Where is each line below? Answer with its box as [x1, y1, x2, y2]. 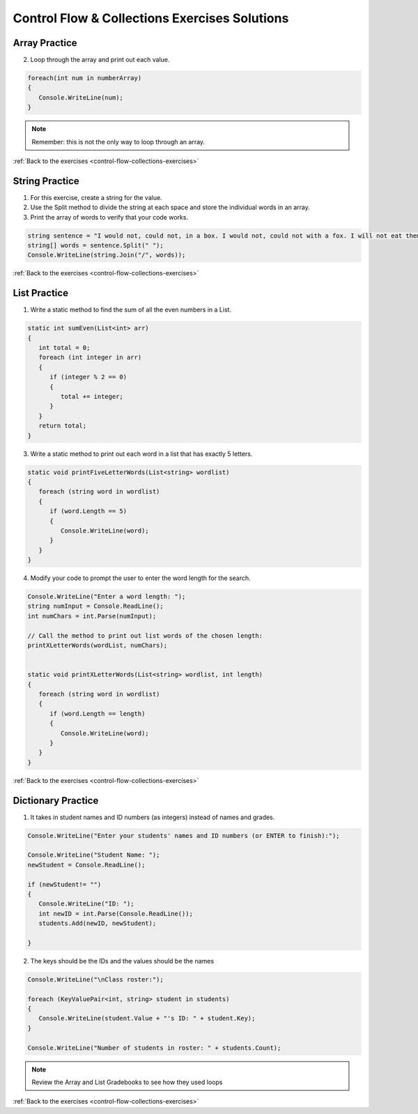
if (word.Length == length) [49, 710, 146, 717]
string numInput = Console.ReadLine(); [27, 602, 164, 610]
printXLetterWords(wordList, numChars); [27, 641, 167, 650]
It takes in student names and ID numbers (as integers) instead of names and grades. [30, 813, 275, 821]
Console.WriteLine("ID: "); [38, 900, 135, 908]
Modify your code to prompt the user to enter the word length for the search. [30, 574, 251, 582]
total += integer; [60, 392, 123, 401]
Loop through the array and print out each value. [30, 56, 170, 64]
